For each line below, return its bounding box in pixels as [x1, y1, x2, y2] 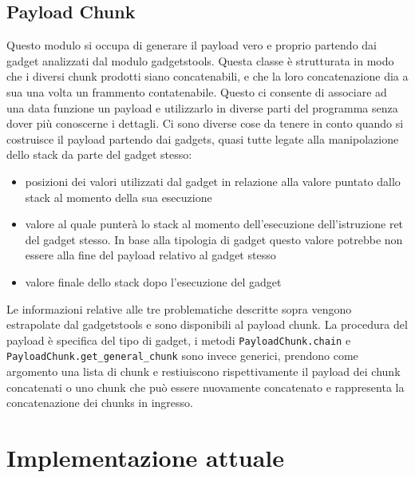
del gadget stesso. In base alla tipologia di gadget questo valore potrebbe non [25, 231, 403, 247]
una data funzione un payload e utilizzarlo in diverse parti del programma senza [6, 99, 398, 116]
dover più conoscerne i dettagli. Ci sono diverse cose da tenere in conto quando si [6, 115, 404, 132]
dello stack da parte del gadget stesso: [6, 146, 192, 163]
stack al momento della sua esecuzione [25, 188, 212, 205]
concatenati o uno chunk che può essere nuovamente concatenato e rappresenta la [6, 378, 405, 395]
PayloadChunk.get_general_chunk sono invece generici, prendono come [6, 347, 358, 364]
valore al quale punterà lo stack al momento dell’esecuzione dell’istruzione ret [25, 215, 404, 232]
